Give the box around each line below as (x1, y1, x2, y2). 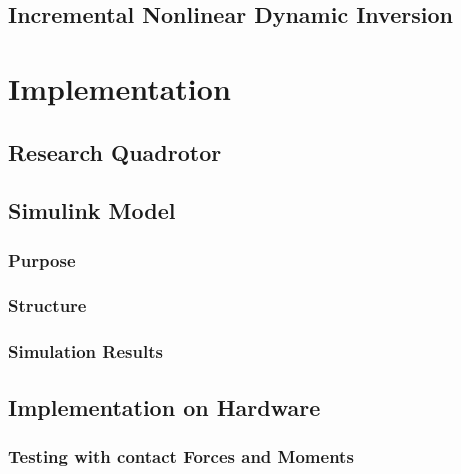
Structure (8, 293, 87, 318)
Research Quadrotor (8, 136, 222, 167)
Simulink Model (8, 195, 176, 226)
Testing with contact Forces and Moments (8, 443, 354, 468)
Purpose (8, 247, 76, 272)
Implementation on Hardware (8, 391, 321, 422)
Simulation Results (8, 339, 163, 364)
